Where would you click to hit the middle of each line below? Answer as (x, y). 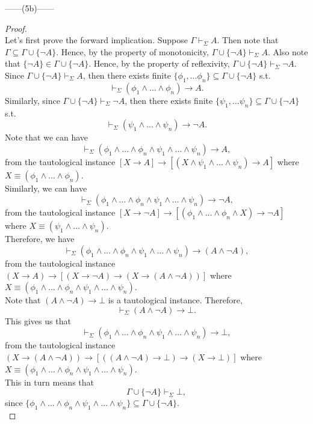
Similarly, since (33, 100)
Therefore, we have (40, 239)
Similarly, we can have (46, 188)
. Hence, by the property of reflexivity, (159, 63)
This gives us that (38, 320)
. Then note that (248, 40)
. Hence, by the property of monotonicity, (132, 51)
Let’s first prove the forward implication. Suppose (96, 40)
